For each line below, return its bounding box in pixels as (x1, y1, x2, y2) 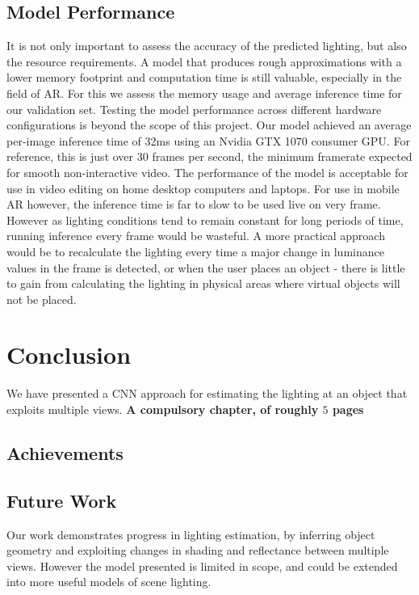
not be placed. (6, 290, 77, 307)
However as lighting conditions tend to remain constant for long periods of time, (6, 211, 404, 228)
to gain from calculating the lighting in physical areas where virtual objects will (6, 275, 400, 292)
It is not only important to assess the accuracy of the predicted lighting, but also (6, 37, 407, 54)
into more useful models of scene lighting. (6, 573, 212, 590)
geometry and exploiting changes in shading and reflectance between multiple (6, 542, 389, 559)
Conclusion (6, 338, 132, 371)
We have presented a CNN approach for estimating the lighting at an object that (6, 385, 408, 402)
